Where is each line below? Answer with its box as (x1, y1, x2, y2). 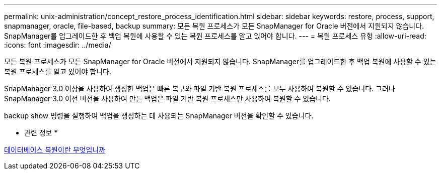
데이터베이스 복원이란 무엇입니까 (4, 145, 106, 154)
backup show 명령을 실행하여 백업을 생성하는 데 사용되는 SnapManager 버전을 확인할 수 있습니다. (4, 111, 314, 120)
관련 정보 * (24, 128, 58, 137)
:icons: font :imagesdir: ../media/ (4, 41, 111, 49)
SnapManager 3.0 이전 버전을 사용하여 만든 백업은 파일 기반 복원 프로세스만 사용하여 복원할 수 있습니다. (4, 94, 331, 103)
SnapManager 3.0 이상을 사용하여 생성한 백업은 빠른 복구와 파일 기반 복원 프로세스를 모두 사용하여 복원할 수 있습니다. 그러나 (4, 84, 395, 93)
